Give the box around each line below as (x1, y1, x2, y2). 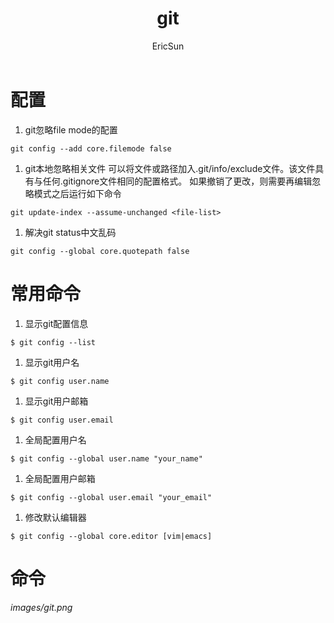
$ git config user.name (10, 376, 110, 386)
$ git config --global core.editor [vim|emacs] (10, 531, 213, 541)
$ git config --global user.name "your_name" (10, 453, 203, 464)
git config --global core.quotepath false (10, 246, 190, 256)
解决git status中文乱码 (24, 226, 117, 238)
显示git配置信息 (24, 317, 89, 329)
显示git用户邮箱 (24, 395, 89, 407)
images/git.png (10, 601, 73, 613)
